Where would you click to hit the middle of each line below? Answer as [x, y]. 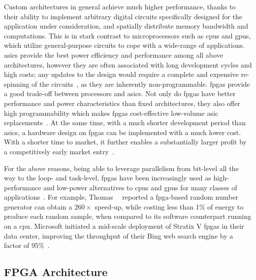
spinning [17, 84]
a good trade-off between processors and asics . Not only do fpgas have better [120, 93]
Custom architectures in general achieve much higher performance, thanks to [120, 6]
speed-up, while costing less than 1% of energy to [169, 206]
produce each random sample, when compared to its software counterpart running [128, 216]
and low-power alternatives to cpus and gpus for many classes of [140, 187]
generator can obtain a [38, 206]
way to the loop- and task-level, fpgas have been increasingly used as [108, 178]
